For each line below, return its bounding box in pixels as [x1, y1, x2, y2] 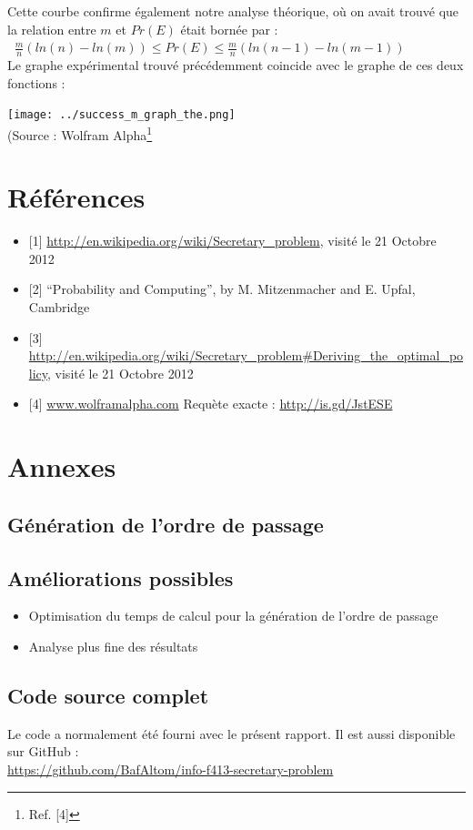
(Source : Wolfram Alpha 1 [7, 122, 153, 144]
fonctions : [7, 73, 65, 92]
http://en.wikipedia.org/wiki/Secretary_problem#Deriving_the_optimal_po [28, 346, 464, 365]
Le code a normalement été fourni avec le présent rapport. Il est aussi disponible [7, 724, 456, 743]
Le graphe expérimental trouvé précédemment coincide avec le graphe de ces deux [7, 56, 464, 75]
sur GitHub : [7, 742, 79, 761]
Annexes [7, 448, 116, 485]
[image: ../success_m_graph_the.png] [7, 108, 236, 122]
